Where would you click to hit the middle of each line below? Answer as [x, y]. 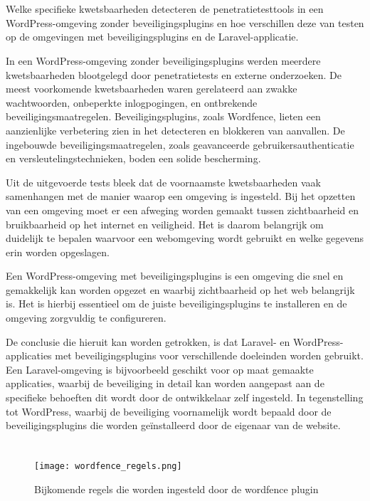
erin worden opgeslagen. [58, 252]
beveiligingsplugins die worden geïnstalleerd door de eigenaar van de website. [173, 425]
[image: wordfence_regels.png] [108, 466]
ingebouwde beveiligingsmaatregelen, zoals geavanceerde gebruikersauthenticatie [180, 144]
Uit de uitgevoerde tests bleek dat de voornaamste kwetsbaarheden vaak [163, 182]
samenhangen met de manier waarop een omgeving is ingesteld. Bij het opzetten [181, 196]
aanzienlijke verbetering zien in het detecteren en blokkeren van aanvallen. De [175, 130]
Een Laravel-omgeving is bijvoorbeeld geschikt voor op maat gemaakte [160, 369]
